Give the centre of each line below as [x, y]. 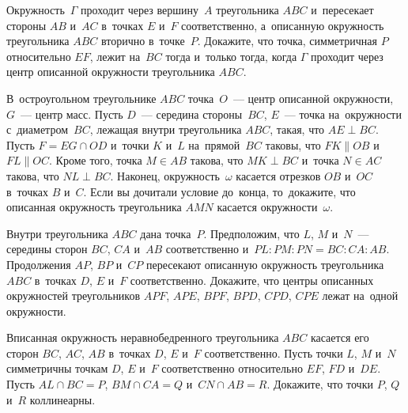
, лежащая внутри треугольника [166, 129]
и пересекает [342, 9]
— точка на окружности [343, 114]
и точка [320, 160]
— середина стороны [192, 114]
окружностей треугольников [74, 296]
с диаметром [37, 129]
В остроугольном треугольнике [81, 98]
